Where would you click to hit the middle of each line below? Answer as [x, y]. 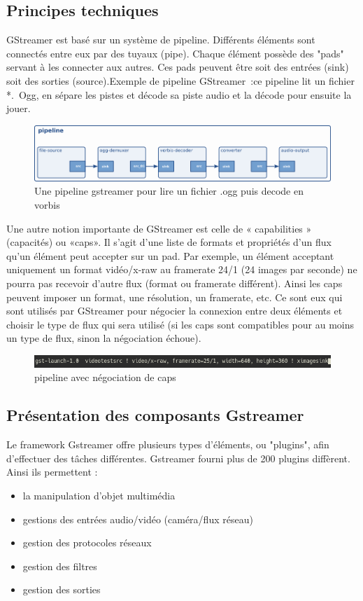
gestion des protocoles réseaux [87, 543]
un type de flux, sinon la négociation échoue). [104, 338]
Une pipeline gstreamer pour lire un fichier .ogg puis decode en [169, 191]
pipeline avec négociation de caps [105, 377]
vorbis [47, 205]
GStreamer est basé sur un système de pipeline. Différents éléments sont [161, 40]
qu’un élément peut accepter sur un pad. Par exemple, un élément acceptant [170, 255]
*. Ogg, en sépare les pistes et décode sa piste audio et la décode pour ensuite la [179, 94]
